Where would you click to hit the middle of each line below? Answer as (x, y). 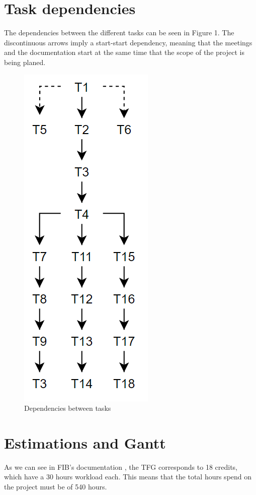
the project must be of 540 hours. (56, 486)
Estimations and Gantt (85, 442)
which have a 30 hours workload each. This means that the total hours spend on (128, 477)
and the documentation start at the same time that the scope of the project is (124, 52)
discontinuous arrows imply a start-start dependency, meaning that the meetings (128, 42)
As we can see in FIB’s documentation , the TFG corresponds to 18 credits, (121, 467)
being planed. (25, 62)
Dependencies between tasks (68, 408)
